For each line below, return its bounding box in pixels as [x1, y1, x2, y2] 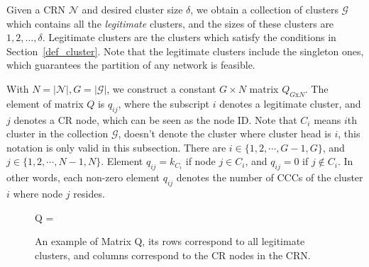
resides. [73, 186, 105, 200]
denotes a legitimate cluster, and [219, 96, 361, 110]
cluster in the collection [6, 126, 109, 141]
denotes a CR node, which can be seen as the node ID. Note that [13, 112, 297, 127]
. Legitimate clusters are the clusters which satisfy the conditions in [42, 30, 336, 45]
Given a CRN [6, 2, 66, 16]
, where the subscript [118, 96, 210, 110]
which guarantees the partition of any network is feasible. [6, 57, 255, 72]
